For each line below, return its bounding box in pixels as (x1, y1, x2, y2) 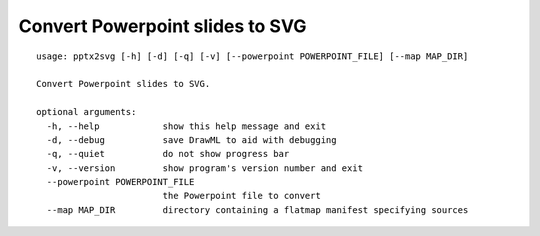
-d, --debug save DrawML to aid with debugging (46, 134, 337, 145)
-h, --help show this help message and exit (46, 120, 327, 132)
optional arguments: (36, 106, 137, 118)
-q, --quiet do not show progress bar (46, 148, 290, 160)
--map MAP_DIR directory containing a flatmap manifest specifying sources (46, 204, 469, 215)
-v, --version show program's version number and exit (46, 162, 364, 174)
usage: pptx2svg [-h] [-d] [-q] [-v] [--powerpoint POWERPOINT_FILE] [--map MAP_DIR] (36, 50, 469, 62)
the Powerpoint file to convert (162, 190, 322, 202)
